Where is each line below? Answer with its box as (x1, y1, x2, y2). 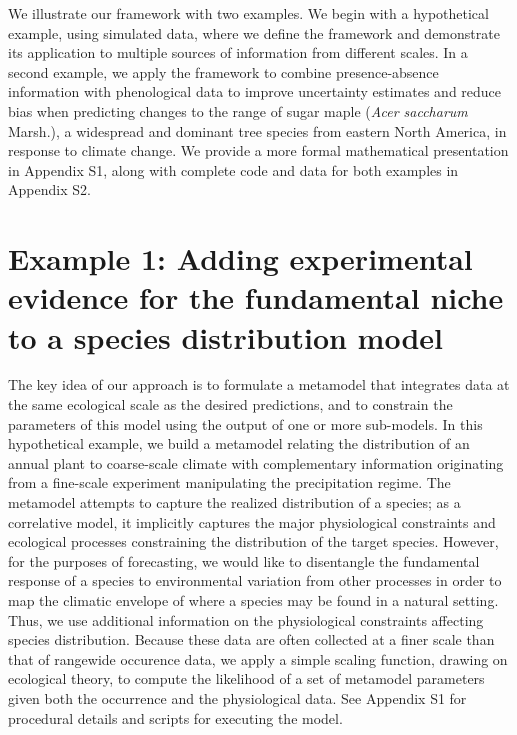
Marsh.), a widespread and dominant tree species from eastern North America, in (8, 120, 507, 141)
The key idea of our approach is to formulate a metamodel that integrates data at (8, 374, 510, 395)
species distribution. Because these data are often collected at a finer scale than (8, 629, 495, 650)
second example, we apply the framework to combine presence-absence (8, 61, 439, 82)
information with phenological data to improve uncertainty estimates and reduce (8, 81, 502, 102)
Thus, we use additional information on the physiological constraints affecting (8, 609, 484, 630)
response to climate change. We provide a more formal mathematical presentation (8, 140, 509, 161)
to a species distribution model (8, 316, 444, 357)
